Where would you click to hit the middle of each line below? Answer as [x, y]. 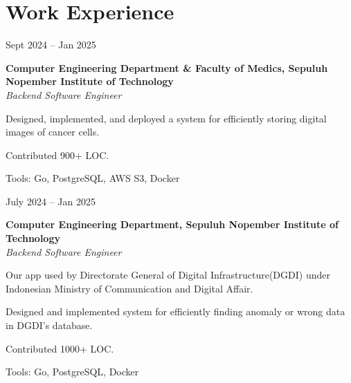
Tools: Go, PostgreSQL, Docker [72, 372]
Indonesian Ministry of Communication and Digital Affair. [129, 288]
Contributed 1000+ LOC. [60, 348]
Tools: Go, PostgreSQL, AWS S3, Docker [93, 178]
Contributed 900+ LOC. [57, 155]
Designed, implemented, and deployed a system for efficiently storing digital [166, 118]
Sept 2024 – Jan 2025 [51, 45]
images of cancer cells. [53, 132]
